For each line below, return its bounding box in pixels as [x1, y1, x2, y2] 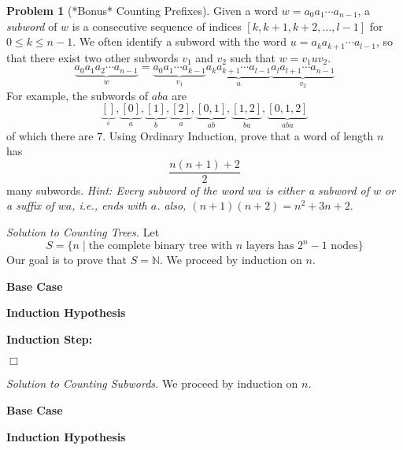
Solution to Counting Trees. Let [6, 224, 160, 240]
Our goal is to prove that [6, 251, 127, 268]
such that [230, 49, 275, 65]
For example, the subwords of [6, 87, 149, 103]
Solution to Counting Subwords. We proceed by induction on [6, 375, 298, 392]
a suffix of [6, 197, 54, 214]
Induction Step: [6, 330, 93, 347]
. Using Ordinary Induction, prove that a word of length [102, 127, 374, 143]
